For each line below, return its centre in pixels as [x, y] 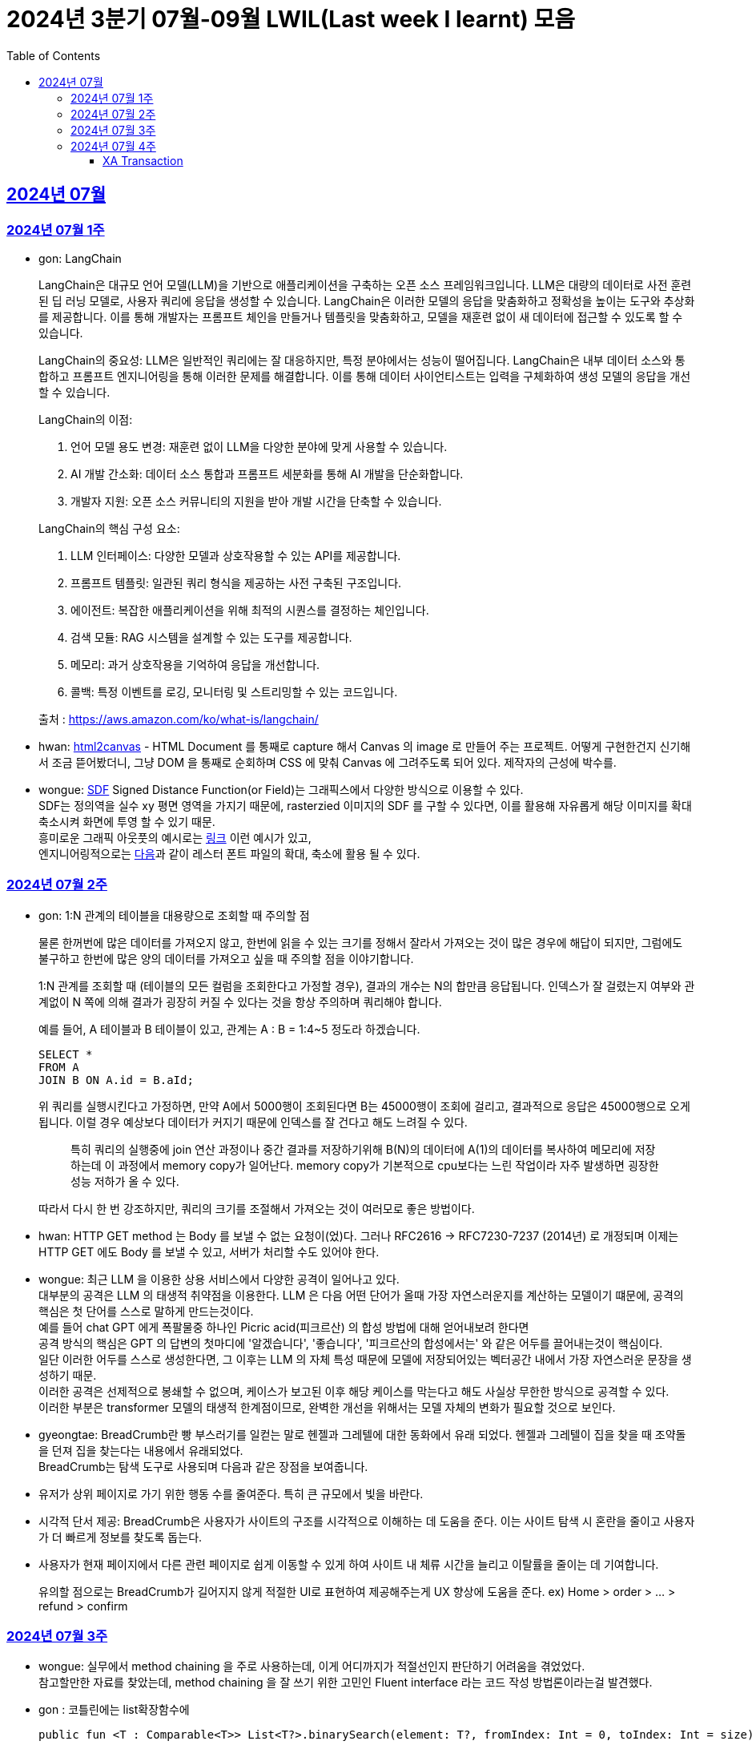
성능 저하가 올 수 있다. [125, 1181]
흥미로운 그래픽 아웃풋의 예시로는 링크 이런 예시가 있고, [175, 837]
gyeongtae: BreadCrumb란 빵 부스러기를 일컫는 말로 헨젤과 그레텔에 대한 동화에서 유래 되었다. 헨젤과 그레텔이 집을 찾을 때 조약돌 [362, 1434]
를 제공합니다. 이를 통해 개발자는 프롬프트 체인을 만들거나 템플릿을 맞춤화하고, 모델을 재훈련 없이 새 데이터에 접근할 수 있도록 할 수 [361, 316]
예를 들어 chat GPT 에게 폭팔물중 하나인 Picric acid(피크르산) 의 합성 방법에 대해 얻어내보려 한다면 [284, 1327]
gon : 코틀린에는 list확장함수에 [114, 1710]
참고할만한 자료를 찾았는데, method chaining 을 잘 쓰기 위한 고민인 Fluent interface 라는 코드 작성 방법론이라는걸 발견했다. [346, 1683]
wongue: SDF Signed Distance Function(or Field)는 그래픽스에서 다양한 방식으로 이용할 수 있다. [281, 789]
